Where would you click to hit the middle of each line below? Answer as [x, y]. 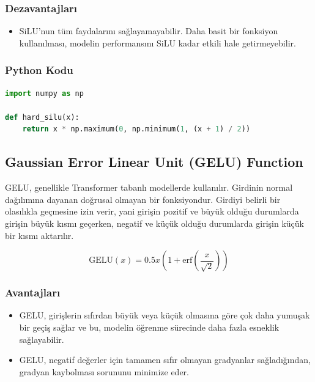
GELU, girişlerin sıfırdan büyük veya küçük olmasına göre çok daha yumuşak [165, 315]
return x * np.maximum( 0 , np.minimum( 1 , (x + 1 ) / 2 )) [136, 129]
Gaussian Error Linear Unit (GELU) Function [154, 162]
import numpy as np [44, 93]
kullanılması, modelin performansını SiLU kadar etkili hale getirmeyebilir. [157, 42]
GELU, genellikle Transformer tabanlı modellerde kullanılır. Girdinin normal [149, 187]
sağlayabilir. [42, 339]
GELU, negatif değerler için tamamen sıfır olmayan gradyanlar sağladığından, [165, 360]
